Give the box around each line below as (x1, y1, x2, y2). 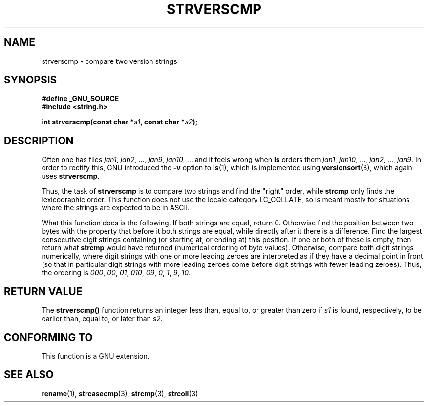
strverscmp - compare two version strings (42, 57, 177, 65)
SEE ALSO (4, 368, 54, 381)
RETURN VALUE (4, 285, 83, 298)
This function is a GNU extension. (42, 351, 150, 360)
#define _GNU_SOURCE (42, 94, 119, 103)
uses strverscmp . (42, 172, 100, 181)
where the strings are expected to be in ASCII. (42, 203, 190, 212)
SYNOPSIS (4, 74, 57, 86)
